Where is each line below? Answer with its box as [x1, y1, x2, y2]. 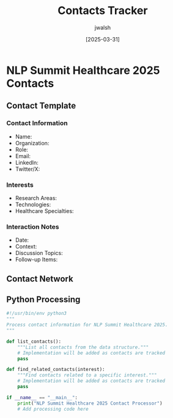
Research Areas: [15, 194, 57, 201]
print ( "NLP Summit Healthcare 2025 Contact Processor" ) [17, 400, 163, 406]
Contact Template [6, 101, 76, 111]
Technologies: [15, 201, 51, 208]
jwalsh [94, 24, 111, 31]
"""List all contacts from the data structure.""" [17, 344, 149, 350]
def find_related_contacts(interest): [6, 367, 105, 373]
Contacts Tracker [57, 4, 148, 18]
